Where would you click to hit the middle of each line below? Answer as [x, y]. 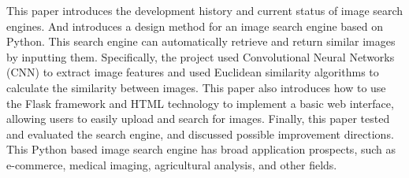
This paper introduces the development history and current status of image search [205, 10]
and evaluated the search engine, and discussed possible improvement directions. [200, 133]
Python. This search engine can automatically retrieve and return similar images [201, 41]
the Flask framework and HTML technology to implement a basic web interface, [200, 103]
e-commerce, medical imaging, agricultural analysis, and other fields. [172, 164]
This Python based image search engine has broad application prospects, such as [201, 149]
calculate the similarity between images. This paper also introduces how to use [196, 87]
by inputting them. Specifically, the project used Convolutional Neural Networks [201, 56]
